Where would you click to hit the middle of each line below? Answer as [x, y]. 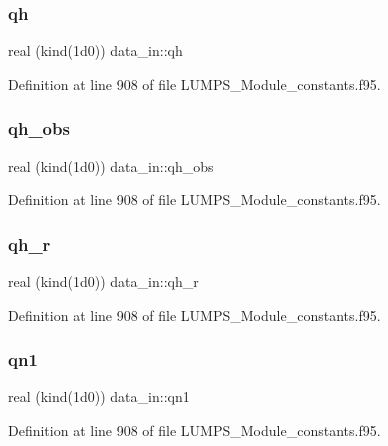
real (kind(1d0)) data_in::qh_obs [111, 165]
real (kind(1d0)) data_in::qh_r [103, 281]
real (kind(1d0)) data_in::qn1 [99, 396]
